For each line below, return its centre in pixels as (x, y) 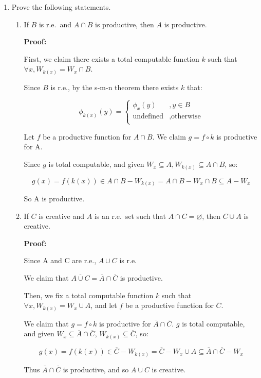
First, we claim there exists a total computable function (111, 58)
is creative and (62, 216)
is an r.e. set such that (130, 216)
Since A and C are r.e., (60, 260)
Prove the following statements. (61, 7)
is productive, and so (96, 369)
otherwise (186, 116)
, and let (104, 305)
